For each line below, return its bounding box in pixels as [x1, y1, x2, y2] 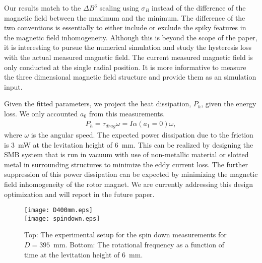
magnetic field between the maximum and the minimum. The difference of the [4, 12, 245, 23]
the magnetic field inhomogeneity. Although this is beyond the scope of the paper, [4, 32, 257, 42]
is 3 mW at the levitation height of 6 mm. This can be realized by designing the [4, 139, 253, 150]
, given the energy [201, 98, 256, 109]
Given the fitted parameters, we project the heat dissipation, [4, 98, 191, 109]
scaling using [99, 3, 139, 13]
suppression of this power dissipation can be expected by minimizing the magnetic [4, 169, 258, 179]
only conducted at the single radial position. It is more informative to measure [4, 61, 246, 72]
